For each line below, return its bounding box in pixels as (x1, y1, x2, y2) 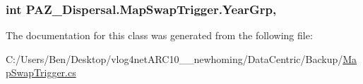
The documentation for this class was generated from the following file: (6, 28, 313, 43)
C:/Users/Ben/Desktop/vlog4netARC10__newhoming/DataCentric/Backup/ (6, 51, 343, 66)
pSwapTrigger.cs (6, 65, 76, 80)
